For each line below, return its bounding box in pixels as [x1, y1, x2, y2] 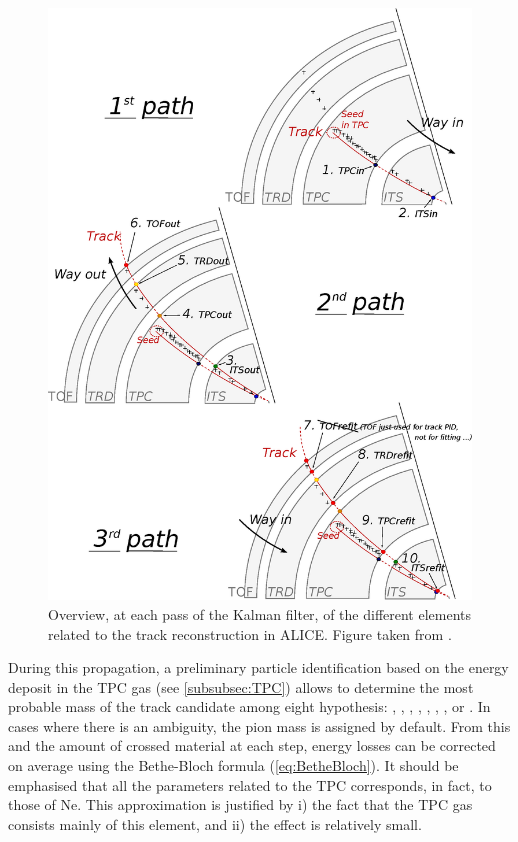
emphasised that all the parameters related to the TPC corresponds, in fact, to [8, 774, 492, 795]
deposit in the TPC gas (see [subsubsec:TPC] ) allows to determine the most [8, 676, 474, 697]
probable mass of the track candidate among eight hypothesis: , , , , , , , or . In [8, 696, 491, 717]
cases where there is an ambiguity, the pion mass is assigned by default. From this [8, 715, 511, 736]
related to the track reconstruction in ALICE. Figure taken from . [48, 623, 452, 644]
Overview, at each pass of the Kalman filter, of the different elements [48, 603, 472, 624]
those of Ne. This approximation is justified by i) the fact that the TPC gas [8, 794, 473, 815]
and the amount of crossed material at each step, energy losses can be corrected [8, 735, 496, 756]
